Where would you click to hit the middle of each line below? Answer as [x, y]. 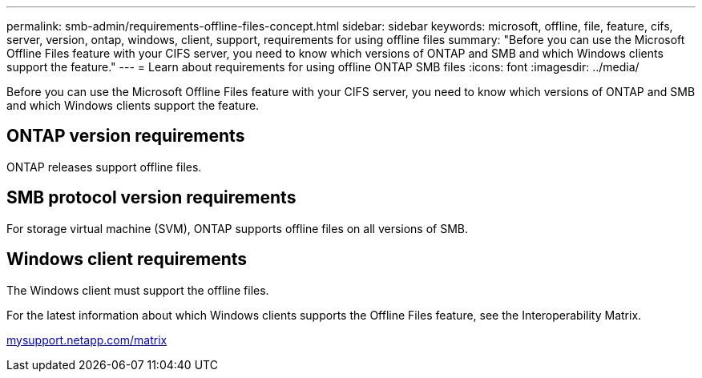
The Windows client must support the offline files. [138, 290]
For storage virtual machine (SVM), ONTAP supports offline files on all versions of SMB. [238, 228]
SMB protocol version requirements [151, 198]
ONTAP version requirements [126, 136]
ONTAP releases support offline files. [104, 167]
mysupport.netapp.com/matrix [87, 340]
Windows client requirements [127, 259]
